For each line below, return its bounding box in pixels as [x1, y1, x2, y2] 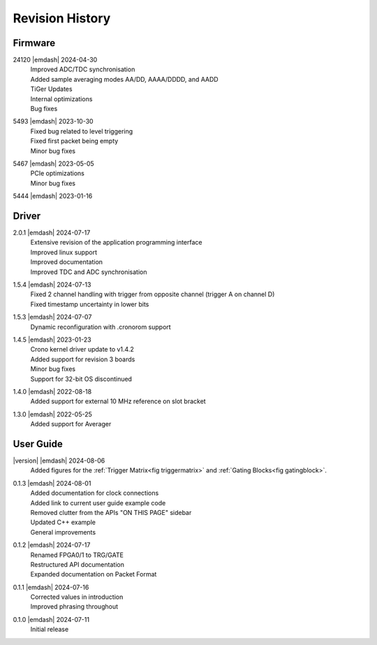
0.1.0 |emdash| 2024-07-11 [13, 615, 90, 623]
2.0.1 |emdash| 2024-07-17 [13, 229, 91, 237]
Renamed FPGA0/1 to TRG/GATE [30, 551, 124, 559]
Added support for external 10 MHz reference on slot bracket [30, 397, 206, 405]
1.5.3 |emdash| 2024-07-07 [13, 313, 92, 321]
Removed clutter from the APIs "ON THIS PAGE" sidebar [30, 508, 192, 516]
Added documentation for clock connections [30, 489, 159, 498]
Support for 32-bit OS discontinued [30, 375, 133, 383]
